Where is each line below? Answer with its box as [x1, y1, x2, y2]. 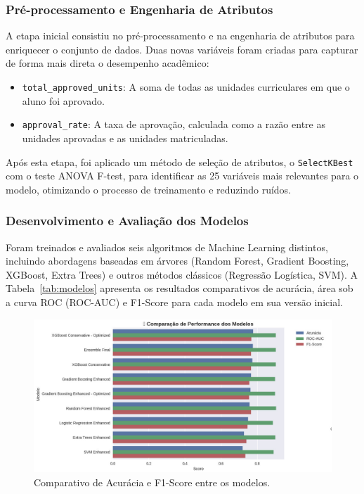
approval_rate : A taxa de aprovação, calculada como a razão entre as [22, 117, 325, 132]
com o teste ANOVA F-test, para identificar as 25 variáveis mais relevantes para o [6, 168, 359, 183]
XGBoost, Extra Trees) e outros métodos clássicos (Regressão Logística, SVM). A [6, 267, 358, 281]
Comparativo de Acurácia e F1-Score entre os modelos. [34, 474, 271, 489]
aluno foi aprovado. [22, 93, 105, 108]
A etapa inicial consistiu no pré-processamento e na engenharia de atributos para [6, 28, 355, 43]
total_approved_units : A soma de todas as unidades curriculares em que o [22, 80, 350, 94]
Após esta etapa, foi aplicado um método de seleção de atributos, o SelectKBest [6, 154, 353, 169]
